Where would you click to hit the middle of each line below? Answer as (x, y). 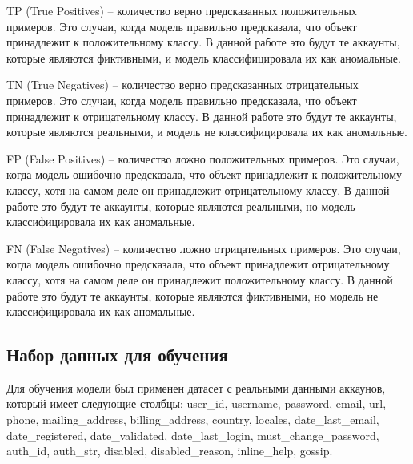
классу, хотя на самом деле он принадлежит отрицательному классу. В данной (198, 190)
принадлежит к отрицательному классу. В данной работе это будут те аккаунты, (202, 116)
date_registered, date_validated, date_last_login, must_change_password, (193, 435)
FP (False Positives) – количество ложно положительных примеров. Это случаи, (203, 158)
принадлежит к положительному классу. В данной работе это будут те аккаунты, (203, 42)
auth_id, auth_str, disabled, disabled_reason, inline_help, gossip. (170, 451)
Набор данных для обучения (117, 355)
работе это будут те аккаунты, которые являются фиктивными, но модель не (192, 295)
